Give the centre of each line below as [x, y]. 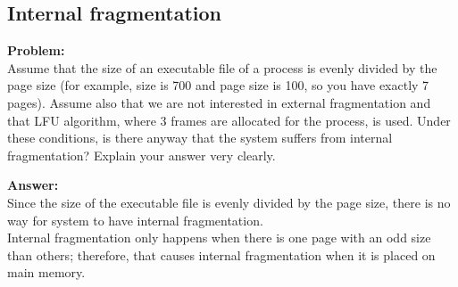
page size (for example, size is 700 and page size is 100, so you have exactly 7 [218, 85]
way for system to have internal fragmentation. [135, 220]
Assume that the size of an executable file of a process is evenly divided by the [222, 67]
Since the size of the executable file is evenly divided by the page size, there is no [229, 202]
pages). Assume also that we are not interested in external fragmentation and [219, 102]
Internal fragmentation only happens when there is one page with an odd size [219, 238]
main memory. [46, 272]
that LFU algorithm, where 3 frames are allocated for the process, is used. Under [229, 120]
